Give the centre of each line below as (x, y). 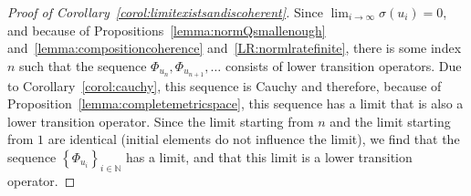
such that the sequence (83, 65)
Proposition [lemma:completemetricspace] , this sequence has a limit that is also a (235, 103)
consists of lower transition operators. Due (343, 65)
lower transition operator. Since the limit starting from (161, 121)
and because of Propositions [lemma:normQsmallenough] (167, 30)
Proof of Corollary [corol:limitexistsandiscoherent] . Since (165, 12)
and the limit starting (390, 121)
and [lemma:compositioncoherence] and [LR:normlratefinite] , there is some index (235, 48)
